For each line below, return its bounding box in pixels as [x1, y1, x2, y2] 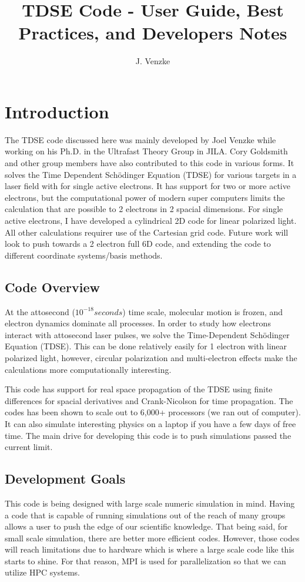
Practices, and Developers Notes [18, 21, 287, 45]
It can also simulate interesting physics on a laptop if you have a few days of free [5, 417, 296, 429]
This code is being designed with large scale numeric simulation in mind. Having [5, 497, 295, 509]
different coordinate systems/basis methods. [5, 249, 163, 261]
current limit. [5, 441, 53, 453]
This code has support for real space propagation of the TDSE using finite [5, 383, 273, 395]
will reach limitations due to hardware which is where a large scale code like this [5, 543, 294, 555]
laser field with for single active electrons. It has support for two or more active [5, 180, 290, 192]
